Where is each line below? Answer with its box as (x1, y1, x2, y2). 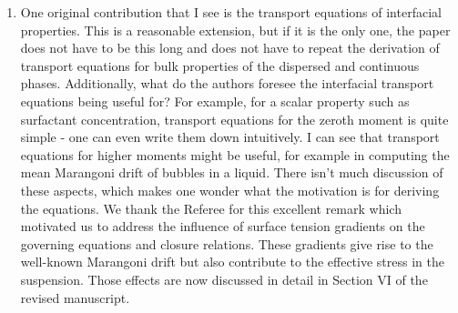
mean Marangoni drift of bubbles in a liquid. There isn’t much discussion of (20, 163, 443, 182)
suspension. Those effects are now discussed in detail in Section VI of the (20, 269, 428, 288)
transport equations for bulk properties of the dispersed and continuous (20, 56, 420, 75)
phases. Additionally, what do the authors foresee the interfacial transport (20, 74, 434, 93)
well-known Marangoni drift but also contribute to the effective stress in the (20, 252, 444, 271)
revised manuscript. (20, 288, 130, 307)
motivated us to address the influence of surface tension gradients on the (20, 217, 425, 236)
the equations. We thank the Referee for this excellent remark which (20, 198, 402, 217)
